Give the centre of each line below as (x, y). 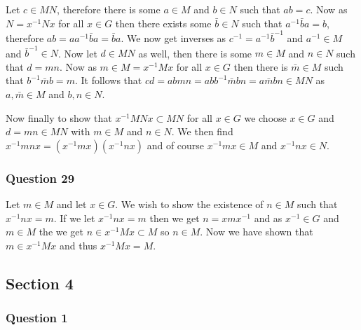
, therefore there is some (109, 9)
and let (71, 204)
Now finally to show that (59, 117)
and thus (78, 245)
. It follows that (108, 80)
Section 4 (40, 283)
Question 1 (37, 318)
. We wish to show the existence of (189, 204)
